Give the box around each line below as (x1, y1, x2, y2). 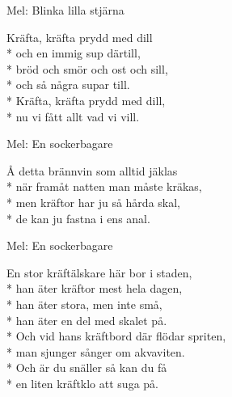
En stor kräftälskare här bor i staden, (6, 264, 192, 281)
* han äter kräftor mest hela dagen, (6, 280, 183, 297)
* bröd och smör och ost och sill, (6, 60, 168, 77)
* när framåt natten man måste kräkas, (6, 178, 202, 195)
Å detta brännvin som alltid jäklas (6, 162, 178, 179)
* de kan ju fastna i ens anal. (6, 209, 150, 226)
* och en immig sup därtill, (6, 44, 141, 61)
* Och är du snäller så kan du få (6, 359, 167, 376)
